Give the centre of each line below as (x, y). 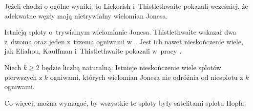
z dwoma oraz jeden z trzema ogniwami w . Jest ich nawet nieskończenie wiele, (124, 41)
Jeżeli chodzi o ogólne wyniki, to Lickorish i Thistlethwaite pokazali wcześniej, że (126, 6)
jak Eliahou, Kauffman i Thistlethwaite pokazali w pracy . (93, 51)
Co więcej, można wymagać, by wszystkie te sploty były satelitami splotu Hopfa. (125, 102)
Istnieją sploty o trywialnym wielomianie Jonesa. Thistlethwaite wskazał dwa (120, 32)
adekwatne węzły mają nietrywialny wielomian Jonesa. (86, 15)
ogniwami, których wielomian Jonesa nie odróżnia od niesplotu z (147, 77)
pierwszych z (23, 77)
